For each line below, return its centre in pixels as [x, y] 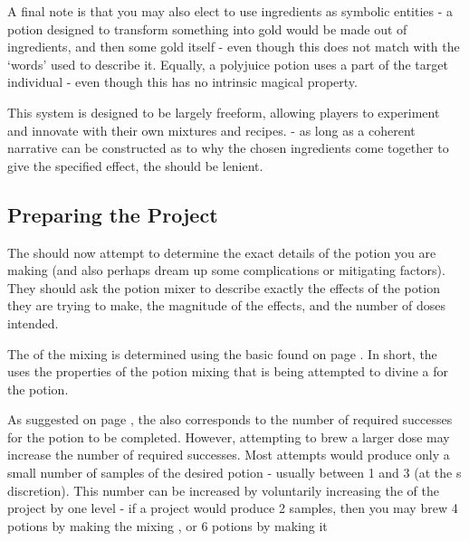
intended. [33, 323]
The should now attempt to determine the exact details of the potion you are [222, 252]
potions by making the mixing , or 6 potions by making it [167, 525]
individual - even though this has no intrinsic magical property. [182, 82]
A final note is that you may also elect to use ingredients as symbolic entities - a [230, 11]
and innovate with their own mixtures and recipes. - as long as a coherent [211, 130]
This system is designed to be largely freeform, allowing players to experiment [224, 112]
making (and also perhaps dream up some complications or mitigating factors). [226, 270]
